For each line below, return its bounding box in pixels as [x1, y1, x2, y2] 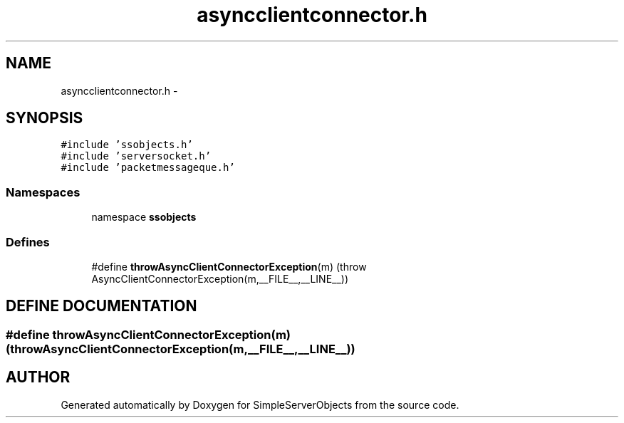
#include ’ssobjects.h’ [61, 139, 193, 151]
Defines [6, 234, 50, 249]
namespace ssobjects [91, 211, 197, 224]
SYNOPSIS [6, 109, 83, 127]
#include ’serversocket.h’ [61, 150, 212, 162]
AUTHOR [6, 368, 71, 387]
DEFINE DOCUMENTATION [6, 297, 197, 315]
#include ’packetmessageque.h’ [61, 162, 235, 174]
